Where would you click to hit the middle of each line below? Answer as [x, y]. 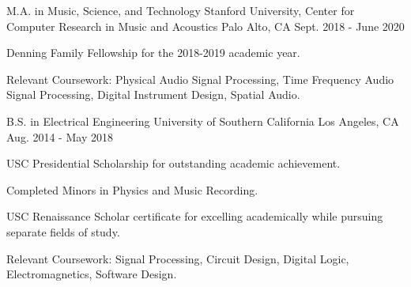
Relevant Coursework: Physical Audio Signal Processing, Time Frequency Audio [200, 79]
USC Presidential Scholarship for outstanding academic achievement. [173, 163]
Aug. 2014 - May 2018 [60, 136]
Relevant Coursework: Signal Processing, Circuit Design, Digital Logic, [178, 258]
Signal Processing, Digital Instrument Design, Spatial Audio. [153, 94]
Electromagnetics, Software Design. [92, 274]
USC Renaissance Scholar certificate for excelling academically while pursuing [195, 216]
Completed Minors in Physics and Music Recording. [132, 189]
